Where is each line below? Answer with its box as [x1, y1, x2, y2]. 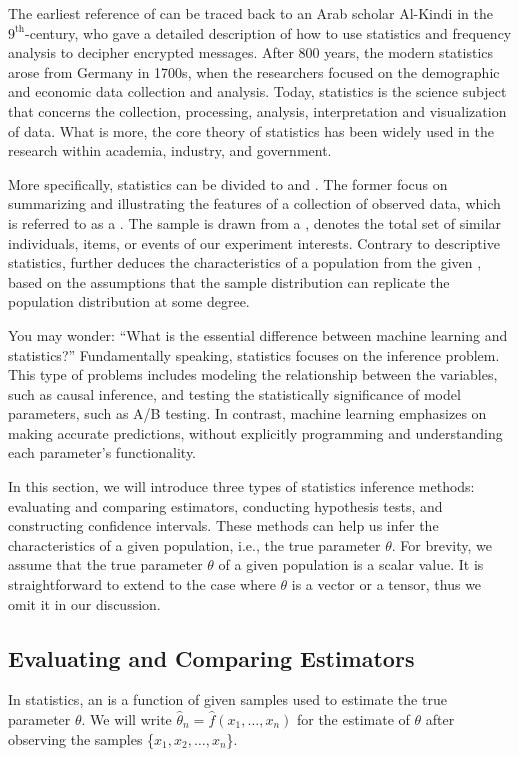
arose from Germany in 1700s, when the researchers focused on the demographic [8, 61, 500, 82]
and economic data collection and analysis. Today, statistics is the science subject [8, 81, 507, 102]
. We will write [81, 709, 172, 730]
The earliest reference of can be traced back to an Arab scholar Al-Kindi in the [8, 3, 493, 23]
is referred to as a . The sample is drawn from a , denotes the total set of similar [8, 212, 502, 233]
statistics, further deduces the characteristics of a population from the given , [8, 252, 482, 273]
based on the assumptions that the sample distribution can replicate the [8, 271, 450, 292]
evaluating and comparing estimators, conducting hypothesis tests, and [8, 495, 443, 516]
